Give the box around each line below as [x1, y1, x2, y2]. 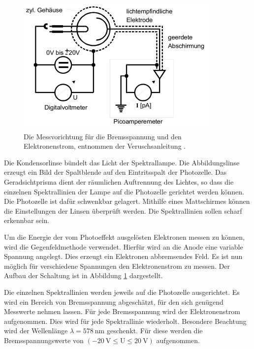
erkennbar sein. [4, 215, 50, 225]
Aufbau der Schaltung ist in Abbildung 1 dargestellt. [4, 270, 163, 281]
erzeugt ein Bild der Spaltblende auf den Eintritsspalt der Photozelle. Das [4, 167, 227, 177]
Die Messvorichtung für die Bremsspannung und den [24, 131, 182, 141]
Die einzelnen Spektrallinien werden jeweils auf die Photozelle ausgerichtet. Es [4, 286, 240, 297]
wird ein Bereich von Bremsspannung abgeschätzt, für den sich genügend [4, 296, 223, 307]
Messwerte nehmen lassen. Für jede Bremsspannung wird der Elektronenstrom [4, 306, 240, 317]
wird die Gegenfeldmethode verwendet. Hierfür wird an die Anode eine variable [4, 241, 243, 252]
